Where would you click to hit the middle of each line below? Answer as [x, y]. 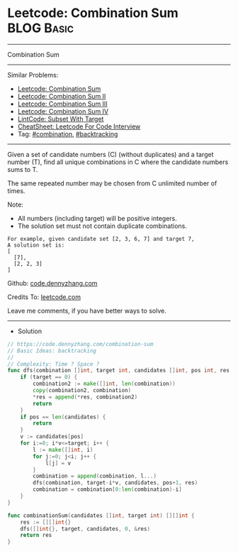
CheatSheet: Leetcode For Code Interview [79, 126]
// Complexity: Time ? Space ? [53, 364]
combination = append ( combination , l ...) [95, 476]
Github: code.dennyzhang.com [52, 283]
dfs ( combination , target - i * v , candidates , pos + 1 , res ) [115, 483]
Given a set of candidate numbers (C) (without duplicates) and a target [110, 154]
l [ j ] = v [58, 463]
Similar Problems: [33, 75]
